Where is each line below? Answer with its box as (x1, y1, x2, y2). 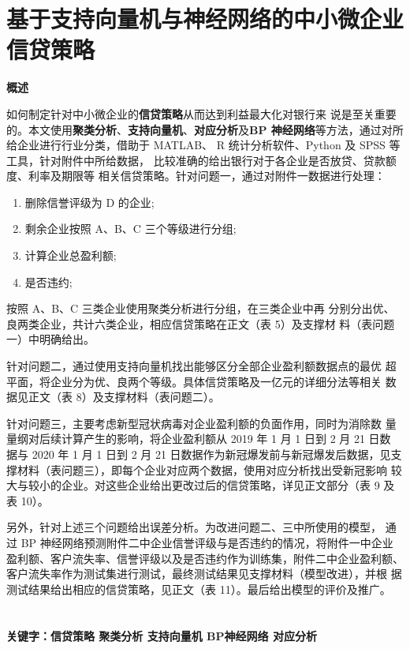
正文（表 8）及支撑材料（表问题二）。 (28, 388, 220, 405)
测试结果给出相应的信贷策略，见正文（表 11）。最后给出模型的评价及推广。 (6, 580, 391, 597)
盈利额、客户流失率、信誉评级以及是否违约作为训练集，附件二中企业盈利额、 (6, 550, 404, 566)
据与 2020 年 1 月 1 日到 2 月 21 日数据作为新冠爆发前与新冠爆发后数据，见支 (6, 446, 402, 462)
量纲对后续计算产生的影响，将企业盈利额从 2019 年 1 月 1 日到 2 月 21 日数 (6, 430, 391, 447)
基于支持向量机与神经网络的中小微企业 (6, 2, 404, 35)
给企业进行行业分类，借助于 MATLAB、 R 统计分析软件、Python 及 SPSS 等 (6, 137, 401, 153)
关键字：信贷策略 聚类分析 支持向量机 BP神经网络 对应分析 (6, 627, 317, 643)
